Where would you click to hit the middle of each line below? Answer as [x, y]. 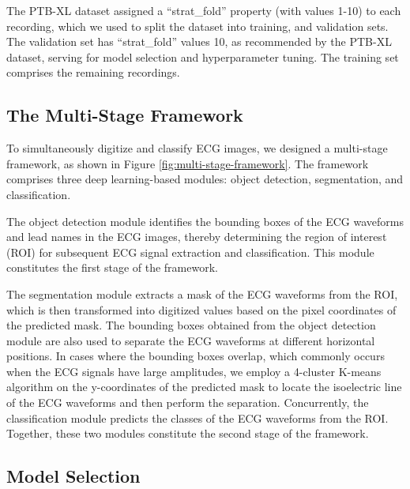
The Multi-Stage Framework [125, 115]
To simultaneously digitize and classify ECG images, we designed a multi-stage [197, 148]
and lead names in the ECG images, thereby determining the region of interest [197, 237]
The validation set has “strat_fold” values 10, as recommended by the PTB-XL [199, 41]
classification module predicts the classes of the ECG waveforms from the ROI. [197, 418]
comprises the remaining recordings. [93, 72]
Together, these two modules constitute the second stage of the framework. [188, 433]
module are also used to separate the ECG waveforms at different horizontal [191, 340]
